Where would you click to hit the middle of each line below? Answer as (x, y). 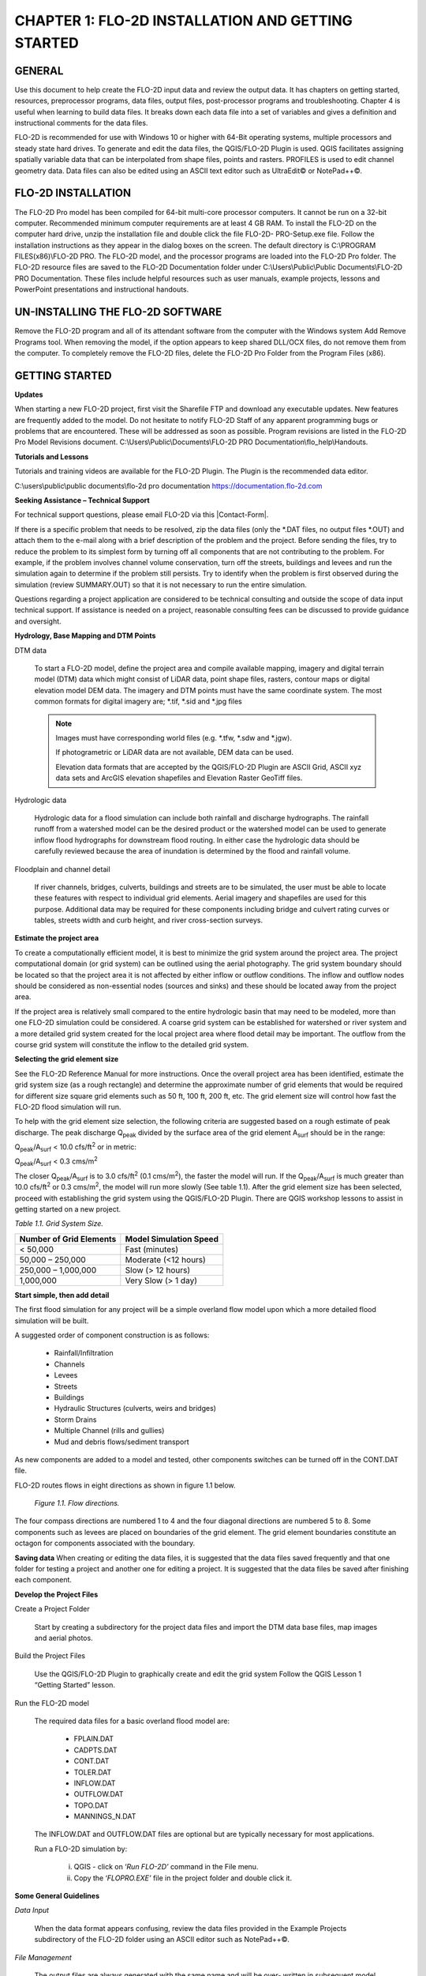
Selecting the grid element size (67, 1059)
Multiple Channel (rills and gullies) (109, 1431)
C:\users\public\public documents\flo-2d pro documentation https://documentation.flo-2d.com (168, 485)
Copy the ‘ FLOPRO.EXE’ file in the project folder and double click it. (183, 1878)
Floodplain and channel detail (62, 869)
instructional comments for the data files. (81, 123)
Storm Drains (75, 1420)
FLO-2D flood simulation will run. (68, 1107)
